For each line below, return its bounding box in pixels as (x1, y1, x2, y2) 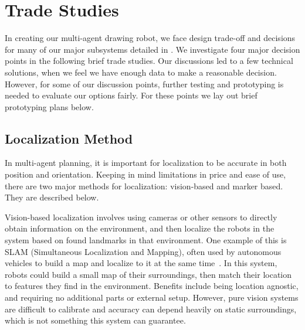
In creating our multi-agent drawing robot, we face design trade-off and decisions (5, 32, 296, 44)
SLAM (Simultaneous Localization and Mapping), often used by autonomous (5, 245, 282, 257)
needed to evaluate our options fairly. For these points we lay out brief (5, 89, 257, 101)
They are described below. (5, 191, 99, 203)
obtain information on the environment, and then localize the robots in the (5, 222, 274, 234)
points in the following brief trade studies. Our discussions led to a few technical (5, 55, 293, 67)
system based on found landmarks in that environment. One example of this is (5, 234, 287, 246)
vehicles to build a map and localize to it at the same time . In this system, (5, 257, 277, 269)
